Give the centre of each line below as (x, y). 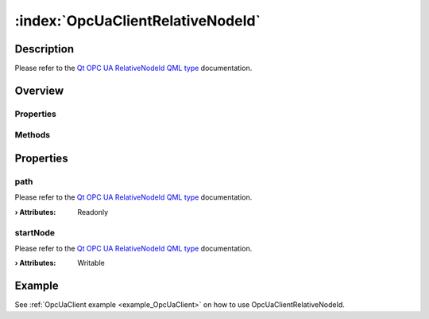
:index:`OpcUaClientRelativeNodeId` (138, 21)
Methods (33, 135)
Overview (39, 90)
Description (44, 49)
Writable (91, 263)
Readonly (93, 212)
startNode (35, 232)
